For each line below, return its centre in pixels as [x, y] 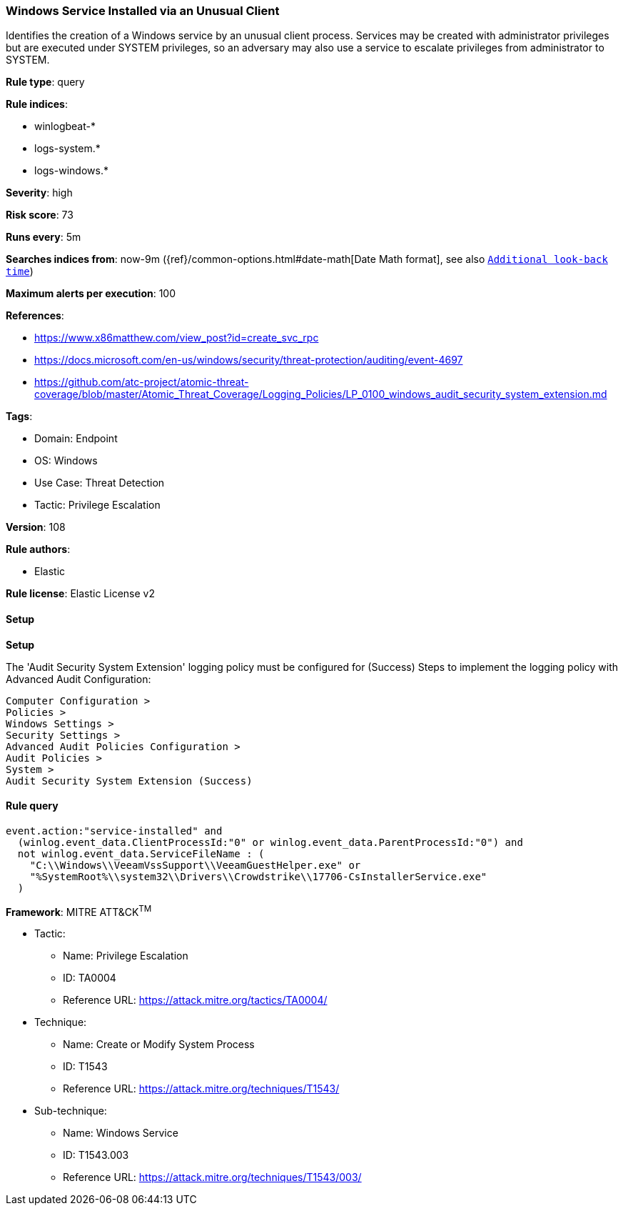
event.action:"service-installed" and [114, 831]
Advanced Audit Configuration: [78, 679]
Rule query [32, 806]
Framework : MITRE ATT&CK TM [79, 911]
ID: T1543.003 [96, 1155]
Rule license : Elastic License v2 [80, 594]
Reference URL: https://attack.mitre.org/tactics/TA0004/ [195, 1000]
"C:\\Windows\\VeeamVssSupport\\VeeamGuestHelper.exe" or [195, 865]
